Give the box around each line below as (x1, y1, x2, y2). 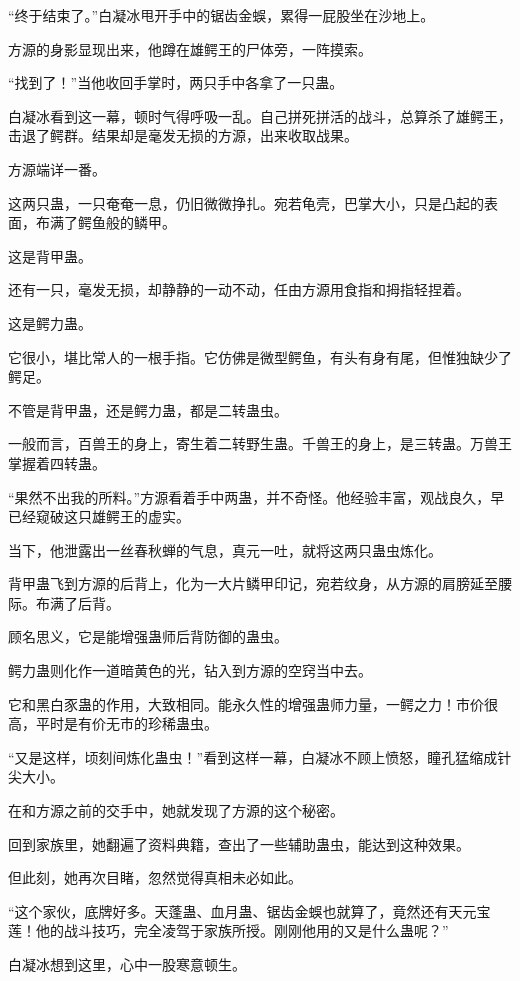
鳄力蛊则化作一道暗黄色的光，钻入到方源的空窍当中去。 (8, 660, 372, 681)
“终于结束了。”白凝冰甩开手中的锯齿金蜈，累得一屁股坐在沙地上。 (8, 5, 435, 25)
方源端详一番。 (8, 158, 106, 179)
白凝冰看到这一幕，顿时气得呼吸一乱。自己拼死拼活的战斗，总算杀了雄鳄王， (8, 105, 512, 126)
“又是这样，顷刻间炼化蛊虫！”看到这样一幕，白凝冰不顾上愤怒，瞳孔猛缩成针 (8, 746, 512, 767)
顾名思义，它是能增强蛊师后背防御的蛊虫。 (8, 626, 288, 647)
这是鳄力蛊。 (8, 312, 92, 333)
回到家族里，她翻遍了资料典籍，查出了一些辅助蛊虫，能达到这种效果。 (8, 833, 470, 854)
